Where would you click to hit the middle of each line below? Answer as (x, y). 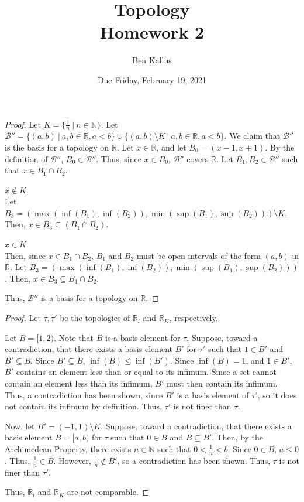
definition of (26, 158)
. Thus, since (119, 158)
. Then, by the (238, 437)
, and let (171, 147)
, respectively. (194, 318)
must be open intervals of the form (199, 255)
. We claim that (252, 136)
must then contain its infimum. (222, 383)
